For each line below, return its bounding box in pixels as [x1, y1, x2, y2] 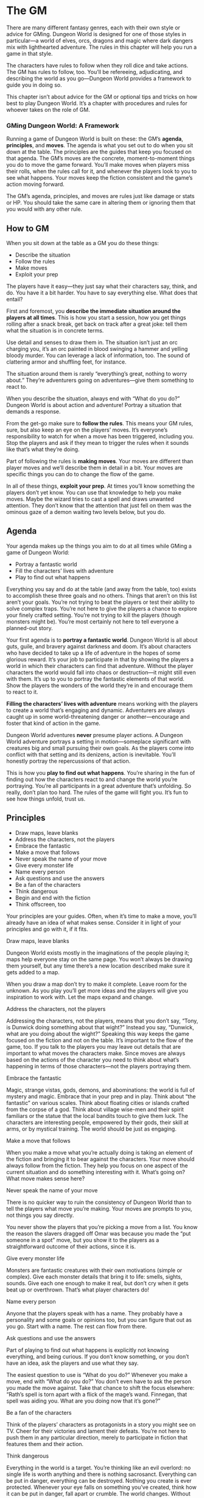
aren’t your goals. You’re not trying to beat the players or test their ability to [6, 598, 195, 606]
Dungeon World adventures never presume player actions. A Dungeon [6, 731, 183, 738]
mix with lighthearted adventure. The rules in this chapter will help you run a [6, 43, 197, 51]
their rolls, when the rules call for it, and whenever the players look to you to [6, 167, 197, 175]
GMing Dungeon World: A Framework [6, 121, 119, 130]
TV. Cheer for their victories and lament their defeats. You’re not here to [6, 1427, 186, 1434]
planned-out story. [6, 624, 53, 631]
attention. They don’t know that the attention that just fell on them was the [6, 502, 192, 509]
